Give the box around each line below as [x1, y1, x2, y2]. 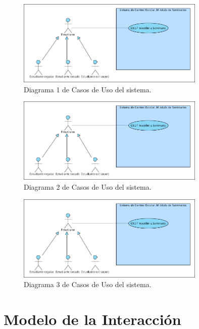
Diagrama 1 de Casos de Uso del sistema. [24, 84, 152, 94]
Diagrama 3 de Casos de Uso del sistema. [24, 279, 152, 290]
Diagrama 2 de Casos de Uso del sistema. [24, 182, 152, 192]
